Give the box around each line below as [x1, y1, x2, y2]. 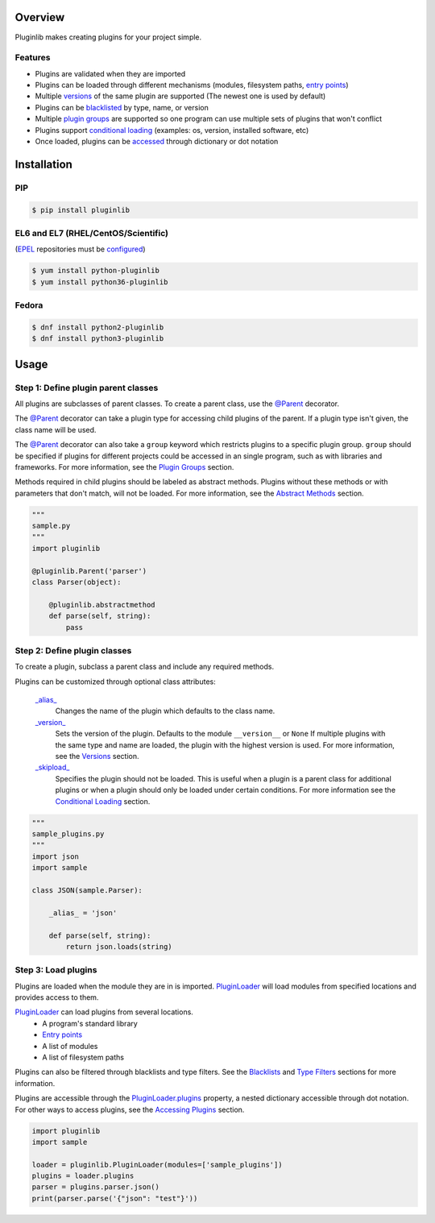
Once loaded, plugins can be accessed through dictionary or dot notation [35, 137, 279, 146]
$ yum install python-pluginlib [31, 266, 160, 276]
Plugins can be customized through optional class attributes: [14, 677, 217, 686]
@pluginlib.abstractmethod [48, 600, 156, 609]
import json [31, 852, 80, 861]
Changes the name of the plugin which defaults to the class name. [55, 706, 275, 716]
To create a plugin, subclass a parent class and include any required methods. [14, 661, 275, 672]
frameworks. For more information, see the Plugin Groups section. [14, 462, 234, 471]
